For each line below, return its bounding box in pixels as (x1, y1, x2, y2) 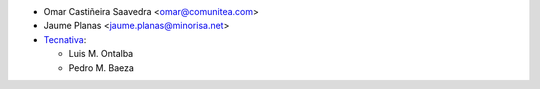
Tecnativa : (43, 33, 87, 45)
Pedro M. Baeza (68, 61, 135, 74)
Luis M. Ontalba (68, 48, 134, 60)
